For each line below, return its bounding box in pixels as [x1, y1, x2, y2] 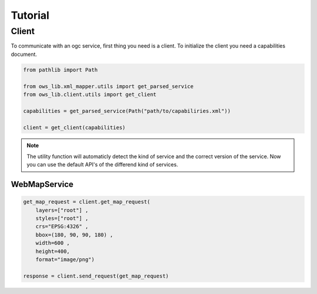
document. [11, 51, 38, 58]
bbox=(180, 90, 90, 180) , [35, 231, 114, 238]
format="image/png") [35, 256, 95, 263]
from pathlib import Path [23, 66, 98, 73]
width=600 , [35, 240, 70, 246]
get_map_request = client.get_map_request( [23, 199, 151, 205]
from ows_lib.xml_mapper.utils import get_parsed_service [23, 83, 194, 89]
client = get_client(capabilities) [23, 124, 126, 131]
